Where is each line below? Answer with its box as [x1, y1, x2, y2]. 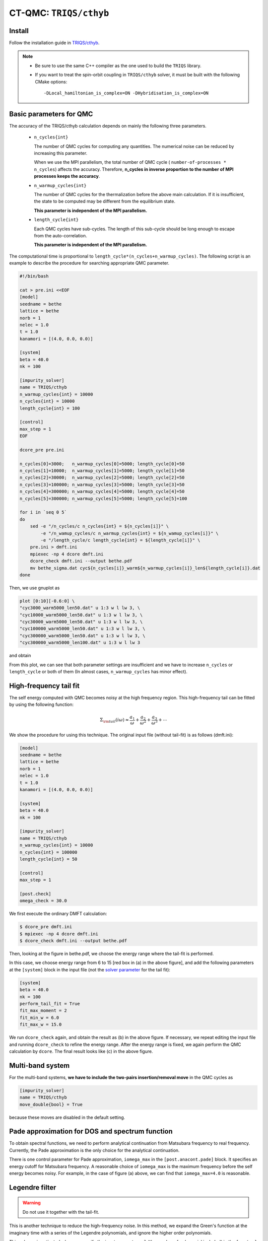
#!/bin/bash [19, 274, 49, 279]
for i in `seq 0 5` [19, 509, 67, 515]
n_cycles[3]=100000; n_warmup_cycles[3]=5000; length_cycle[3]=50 [19, 482, 185, 487]
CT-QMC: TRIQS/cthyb [9, 7, 109, 18]
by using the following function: [9, 701, 74, 707]
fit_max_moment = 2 [19, 1008, 67, 1014]
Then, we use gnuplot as [9, 585, 60, 591]
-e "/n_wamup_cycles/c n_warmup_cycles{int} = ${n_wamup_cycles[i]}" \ [40, 530, 219, 536]
